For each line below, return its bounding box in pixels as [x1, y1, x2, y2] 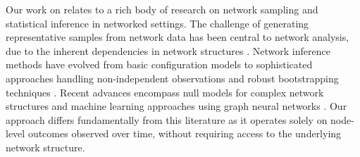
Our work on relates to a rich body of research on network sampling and [6, 2, 318, 16]
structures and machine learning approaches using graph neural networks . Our [6, 99, 347, 113]
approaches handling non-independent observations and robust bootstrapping [6, 70, 339, 85]
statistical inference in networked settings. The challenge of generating [6, 15, 309, 30]
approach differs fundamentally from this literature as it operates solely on [6, 112, 328, 127]
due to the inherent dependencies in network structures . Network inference [6, 43, 330, 58]
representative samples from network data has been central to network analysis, [6, 30, 349, 44]
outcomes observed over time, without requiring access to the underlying [27, 126, 342, 141]
